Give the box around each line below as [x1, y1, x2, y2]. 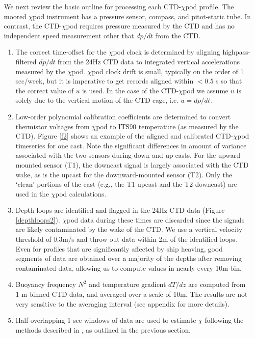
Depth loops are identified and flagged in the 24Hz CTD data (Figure [15, 205, 225, 215]
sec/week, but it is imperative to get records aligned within [15, 76, 194, 86]
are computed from [188, 279, 246, 289]
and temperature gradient [89, 279, 166, 289]
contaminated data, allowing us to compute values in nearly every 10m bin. [15, 262, 242, 273]
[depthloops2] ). [15, 214, 60, 225]
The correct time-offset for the [15, 47, 107, 57]
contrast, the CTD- [4, 21, 62, 31]
